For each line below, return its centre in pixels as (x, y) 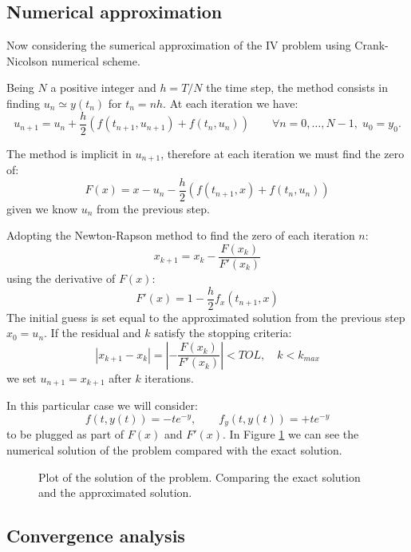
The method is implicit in (69, 153)
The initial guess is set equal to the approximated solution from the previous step (206, 317)
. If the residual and (93, 333)
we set (22, 377)
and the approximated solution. (115, 492)
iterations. (169, 377)
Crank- (371, 45)
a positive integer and (103, 87)
